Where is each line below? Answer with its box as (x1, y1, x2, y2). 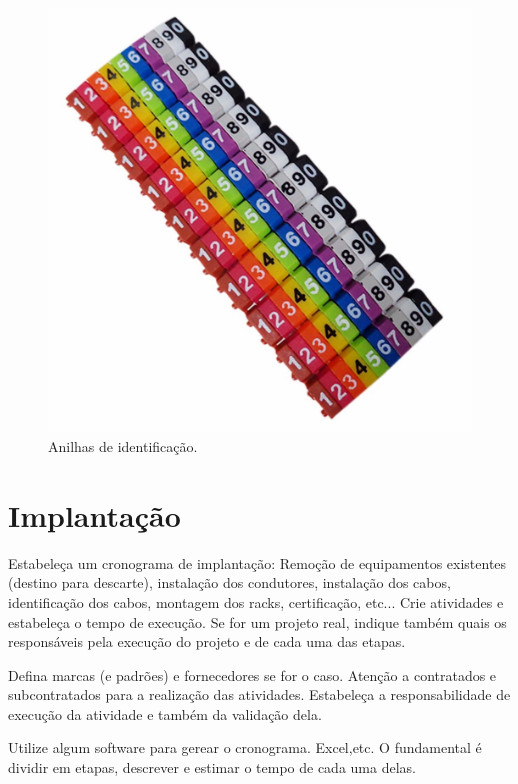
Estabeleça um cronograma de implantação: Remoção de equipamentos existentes (8, 552, 507, 573)
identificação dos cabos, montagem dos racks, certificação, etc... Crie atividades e (8, 591, 504, 612)
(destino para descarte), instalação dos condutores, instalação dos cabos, (8, 572, 451, 593)
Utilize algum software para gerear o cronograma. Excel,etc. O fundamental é (8, 737, 482, 758)
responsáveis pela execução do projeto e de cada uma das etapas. (8, 631, 406, 652)
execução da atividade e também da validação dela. (8, 703, 322, 724)
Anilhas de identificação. (48, 436, 198, 457)
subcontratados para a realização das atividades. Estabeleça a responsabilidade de (8, 684, 511, 705)
